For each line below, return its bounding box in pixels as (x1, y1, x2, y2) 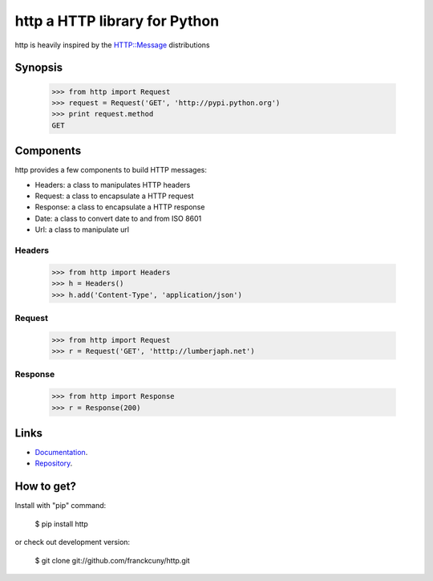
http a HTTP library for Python (14, 12, 220, 30)
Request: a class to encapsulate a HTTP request (34, 191, 194, 201)
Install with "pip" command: (14, 501, 107, 510)
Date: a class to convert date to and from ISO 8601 (34, 213, 202, 223)
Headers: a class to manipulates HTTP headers (34, 180, 191, 189)
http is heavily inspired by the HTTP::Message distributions (14, 40, 210, 50)
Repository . (34, 458, 73, 469)
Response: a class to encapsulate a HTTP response (34, 202, 205, 212)
